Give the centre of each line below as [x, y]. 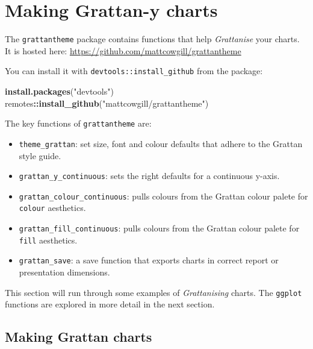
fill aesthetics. [48, 240]
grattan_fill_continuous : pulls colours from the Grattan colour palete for [159, 228]
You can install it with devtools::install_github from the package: [134, 71]
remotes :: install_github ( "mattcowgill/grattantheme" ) [107, 103]
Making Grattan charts [79, 337]
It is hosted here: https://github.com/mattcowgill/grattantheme [123, 50]
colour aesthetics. [52, 208]
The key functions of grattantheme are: [78, 123]
